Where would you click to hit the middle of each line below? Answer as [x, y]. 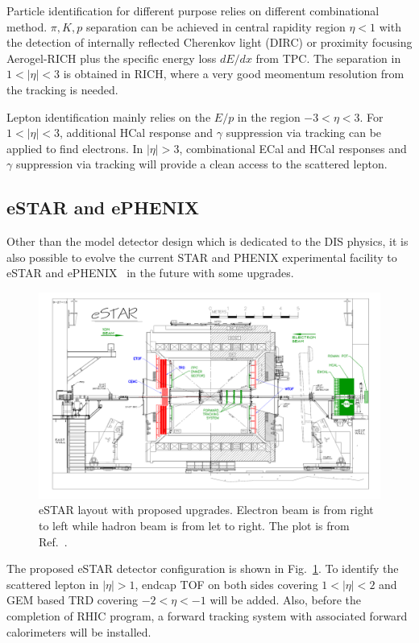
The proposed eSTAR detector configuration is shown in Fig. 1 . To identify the [203, 568]
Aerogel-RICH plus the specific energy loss [112, 58]
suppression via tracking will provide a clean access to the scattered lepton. [201, 164]
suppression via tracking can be [304, 133]
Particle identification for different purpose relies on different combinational [193, 10]
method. [27, 26]
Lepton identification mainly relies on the [109, 116]
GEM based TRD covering [72, 600]
